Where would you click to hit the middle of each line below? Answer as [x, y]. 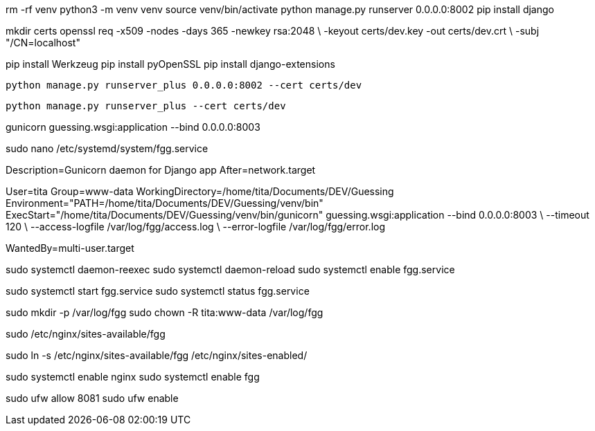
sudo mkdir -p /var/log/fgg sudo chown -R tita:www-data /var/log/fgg [165, 312]
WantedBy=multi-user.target [70, 248]
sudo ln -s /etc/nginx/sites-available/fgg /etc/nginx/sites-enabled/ [157, 355]
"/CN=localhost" [43, 43]
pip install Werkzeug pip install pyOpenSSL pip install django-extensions [170, 64]
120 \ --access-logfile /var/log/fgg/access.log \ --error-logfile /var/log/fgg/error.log [196, 227]
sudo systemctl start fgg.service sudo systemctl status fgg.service [158, 291]
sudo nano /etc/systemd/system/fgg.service [107, 148]
